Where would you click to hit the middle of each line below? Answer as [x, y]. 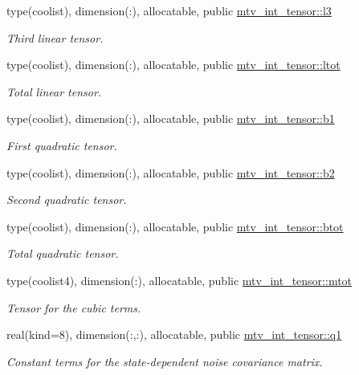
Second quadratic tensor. [67, 200]
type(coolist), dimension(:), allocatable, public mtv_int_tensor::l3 [169, 10]
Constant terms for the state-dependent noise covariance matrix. [165, 361]
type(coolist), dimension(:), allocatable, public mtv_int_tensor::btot [175, 226]
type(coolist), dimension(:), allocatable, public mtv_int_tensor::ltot [173, 65]
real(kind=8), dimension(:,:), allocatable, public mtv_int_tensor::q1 [174, 334]
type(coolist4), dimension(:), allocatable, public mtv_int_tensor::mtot [179, 280]
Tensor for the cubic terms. [74, 307]
